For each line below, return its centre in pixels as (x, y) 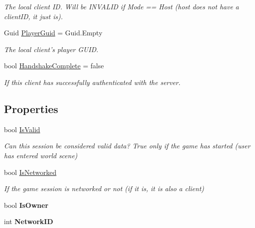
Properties (31, 108)
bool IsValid (22, 129)
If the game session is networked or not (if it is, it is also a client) (104, 188)
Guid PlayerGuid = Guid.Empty (53, 33)
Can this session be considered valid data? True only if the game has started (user (127, 146)
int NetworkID (29, 221)
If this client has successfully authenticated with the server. (92, 82)
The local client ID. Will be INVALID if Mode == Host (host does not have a (122, 6)
